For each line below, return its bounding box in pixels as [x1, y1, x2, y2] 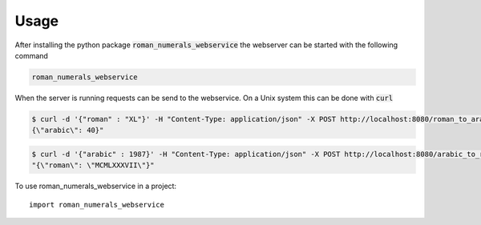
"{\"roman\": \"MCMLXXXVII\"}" [31, 161, 156, 170]
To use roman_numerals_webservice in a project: [14, 181, 176, 191]
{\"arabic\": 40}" [31, 126, 104, 135]
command [14, 50, 48, 60]
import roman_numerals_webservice [29, 200, 164, 209]
